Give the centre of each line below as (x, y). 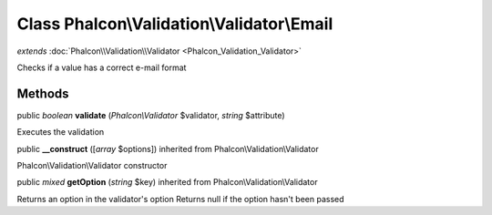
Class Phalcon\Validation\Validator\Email (175, 24)
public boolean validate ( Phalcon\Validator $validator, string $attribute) (151, 115)
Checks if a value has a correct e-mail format (102, 67)
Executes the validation (61, 132)
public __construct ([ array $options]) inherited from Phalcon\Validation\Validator (168, 148)
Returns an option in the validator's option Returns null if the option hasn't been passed (181, 199)
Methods (43, 93)
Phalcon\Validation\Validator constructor (92, 166)
